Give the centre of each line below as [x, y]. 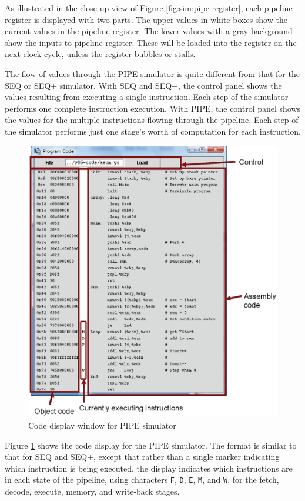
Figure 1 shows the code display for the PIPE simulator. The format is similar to [151, 445]
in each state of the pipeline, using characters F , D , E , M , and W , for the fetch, [142, 480]
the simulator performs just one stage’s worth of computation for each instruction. [153, 131]
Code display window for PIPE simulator [102, 425]
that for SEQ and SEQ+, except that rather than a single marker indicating [142, 457]
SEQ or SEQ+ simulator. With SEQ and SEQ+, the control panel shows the [143, 85]
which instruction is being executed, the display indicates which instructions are [149, 468]
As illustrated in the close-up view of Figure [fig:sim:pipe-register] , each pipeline [149, 8]
